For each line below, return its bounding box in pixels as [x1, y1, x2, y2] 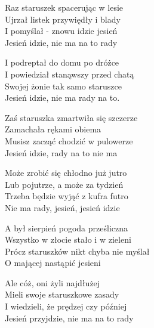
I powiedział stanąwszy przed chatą [5, 67, 134, 80]
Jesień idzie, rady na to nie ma [5, 146, 118, 159]
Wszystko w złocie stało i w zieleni [5, 233, 131, 246]
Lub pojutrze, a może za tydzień [5, 178, 124, 190]
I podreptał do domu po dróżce [5, 56, 119, 69]
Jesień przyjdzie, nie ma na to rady [5, 311, 134, 324]
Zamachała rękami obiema [5, 123, 101, 135]
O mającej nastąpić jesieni [5, 256, 101, 269]
